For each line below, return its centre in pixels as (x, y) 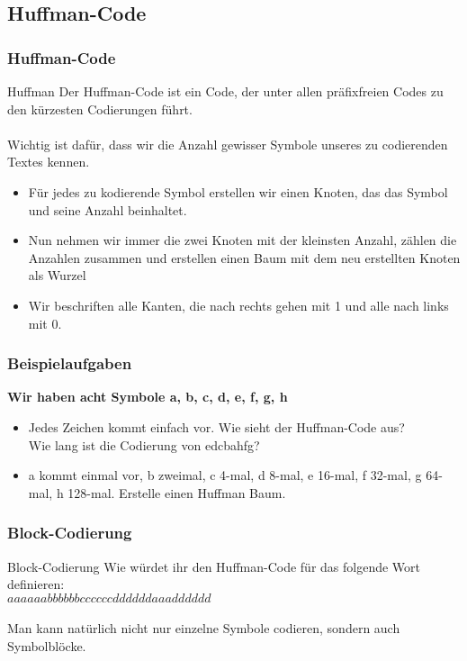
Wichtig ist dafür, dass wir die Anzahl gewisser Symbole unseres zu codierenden (228, 144)
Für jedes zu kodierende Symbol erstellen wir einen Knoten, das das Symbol (238, 191)
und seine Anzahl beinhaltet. (108, 209)
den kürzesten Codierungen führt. (100, 109)
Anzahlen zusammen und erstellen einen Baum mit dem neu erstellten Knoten (244, 257)
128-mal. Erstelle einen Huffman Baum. (177, 492)
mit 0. (45, 323)
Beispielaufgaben (70, 363)
